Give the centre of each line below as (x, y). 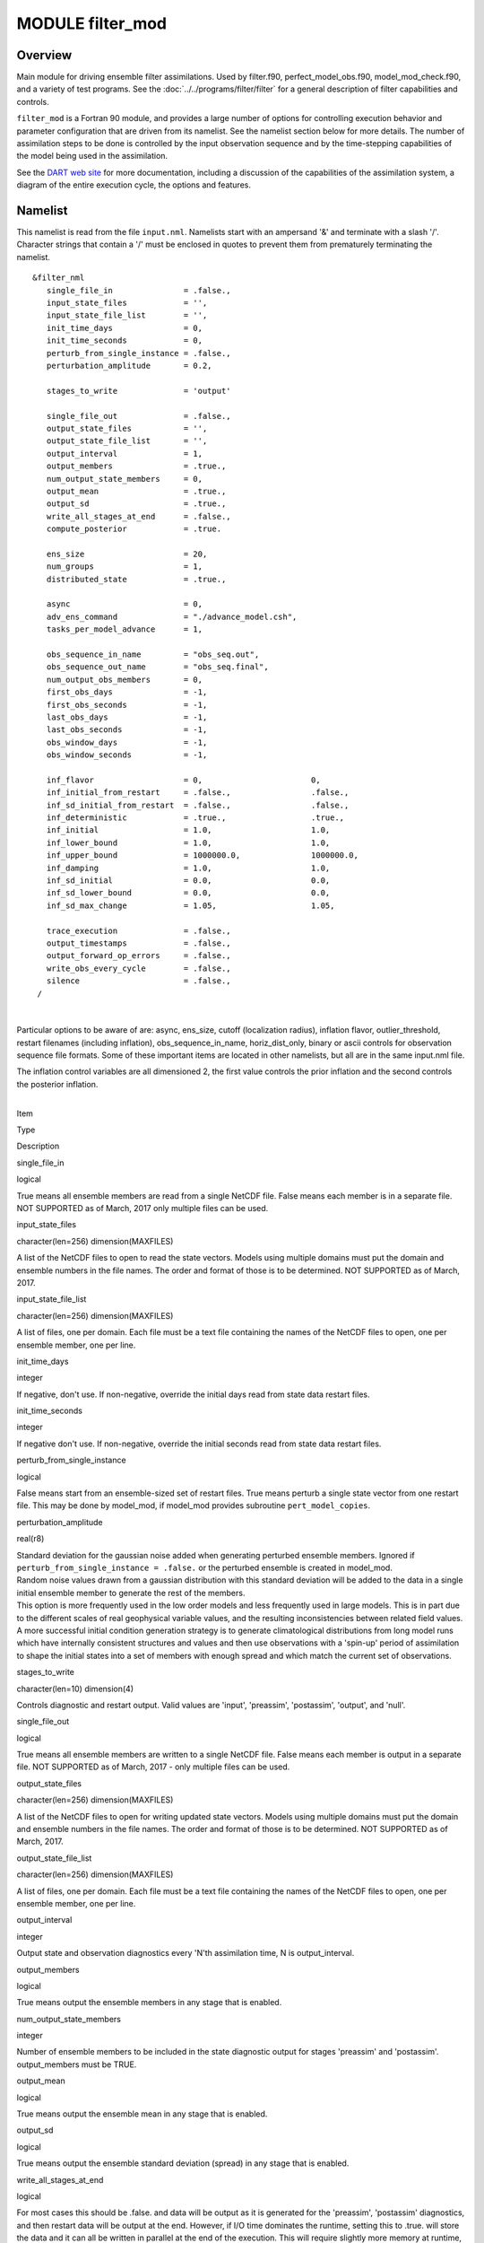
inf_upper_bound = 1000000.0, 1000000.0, (202, 855)
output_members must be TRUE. (77, 2064)
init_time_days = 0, (125, 328)
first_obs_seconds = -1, (127, 705)
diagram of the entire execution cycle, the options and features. (134, 185)
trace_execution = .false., (139, 930)
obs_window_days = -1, (127, 742)
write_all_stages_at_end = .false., (139, 516)
